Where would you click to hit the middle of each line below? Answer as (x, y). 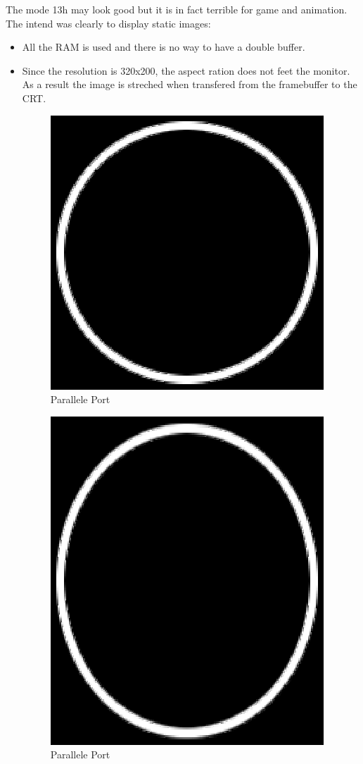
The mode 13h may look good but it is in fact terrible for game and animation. (177, 9)
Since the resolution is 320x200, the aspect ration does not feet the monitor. (186, 70)
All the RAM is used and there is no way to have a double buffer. (164, 47)
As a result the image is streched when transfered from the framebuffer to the (190, 84)
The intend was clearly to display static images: (108, 23)
